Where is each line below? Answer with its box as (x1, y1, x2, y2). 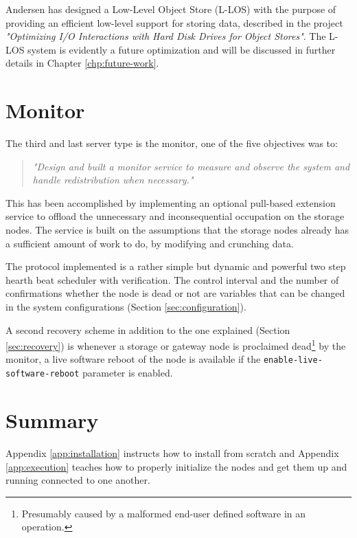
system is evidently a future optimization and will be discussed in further (27, 42, 336, 56)
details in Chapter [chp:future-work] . (5, 56, 159, 70)
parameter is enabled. (82, 366, 173, 380)
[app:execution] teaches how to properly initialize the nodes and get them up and (5, 459, 347, 473)
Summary (5, 405, 99, 434)
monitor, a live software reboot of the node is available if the (5, 352, 261, 366)
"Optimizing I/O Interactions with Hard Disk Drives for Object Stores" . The (5, 29, 326, 43)
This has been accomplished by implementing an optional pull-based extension (5, 195, 336, 210)
